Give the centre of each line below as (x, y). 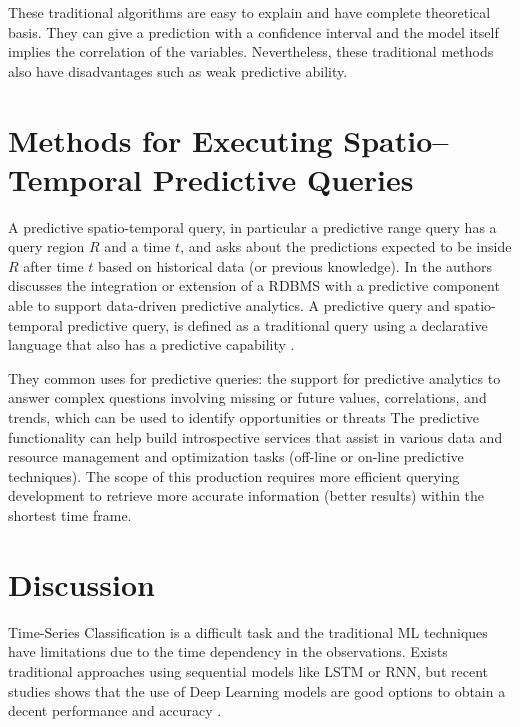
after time (53, 265)
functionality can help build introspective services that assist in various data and (255, 436)
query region (46, 246)
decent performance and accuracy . (115, 710)
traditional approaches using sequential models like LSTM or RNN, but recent (248, 670)
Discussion (81, 583)
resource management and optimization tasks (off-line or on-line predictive (236, 456)
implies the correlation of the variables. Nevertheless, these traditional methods (251, 51)
